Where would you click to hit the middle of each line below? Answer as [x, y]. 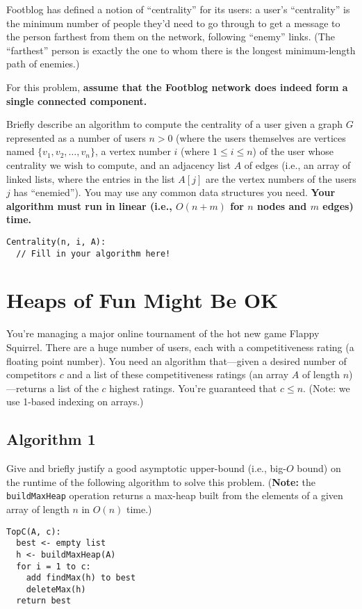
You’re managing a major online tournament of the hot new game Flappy [163, 333]
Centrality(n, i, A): [56, 242]
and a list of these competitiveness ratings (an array [178, 374]
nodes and [282, 205]
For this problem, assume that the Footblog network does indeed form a [177, 87]
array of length [38, 509]
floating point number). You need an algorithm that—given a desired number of [176, 360]
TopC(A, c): [34, 531]
